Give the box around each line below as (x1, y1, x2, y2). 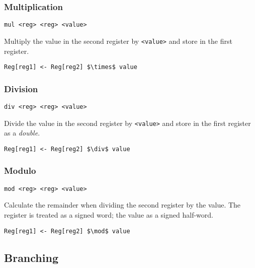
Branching (4, 249, 58, 265)
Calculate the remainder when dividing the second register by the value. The (4, 199, 241, 210)
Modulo (4, 164, 36, 177)
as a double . (4, 127, 40, 138)
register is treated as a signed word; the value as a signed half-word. (4, 210, 213, 220)
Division (4, 82, 38, 95)
